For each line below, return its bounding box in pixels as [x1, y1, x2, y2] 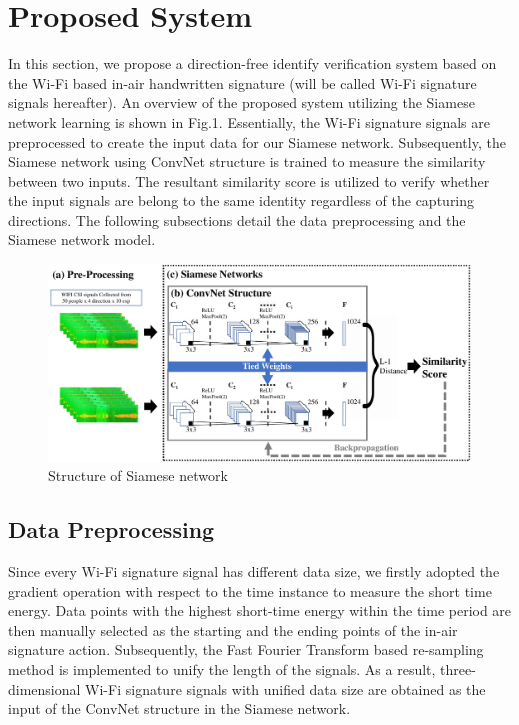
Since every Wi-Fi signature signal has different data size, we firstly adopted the [8, 560, 500, 581]
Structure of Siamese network [48, 465, 228, 486]
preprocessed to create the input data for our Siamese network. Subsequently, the [8, 131, 506, 152]
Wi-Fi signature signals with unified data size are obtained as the [85, 678, 486, 699]
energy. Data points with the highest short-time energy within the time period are [8, 600, 512, 621]
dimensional [8, 678, 81, 699]
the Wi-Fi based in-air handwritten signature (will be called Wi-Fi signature [8, 72, 477, 93]
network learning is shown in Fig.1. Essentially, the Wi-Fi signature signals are [8, 111, 490, 132]
